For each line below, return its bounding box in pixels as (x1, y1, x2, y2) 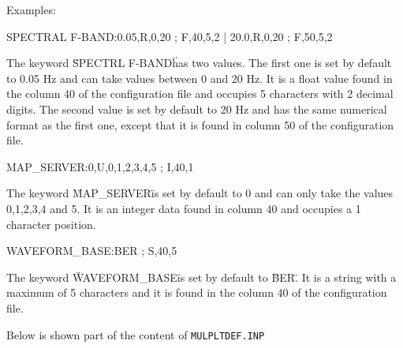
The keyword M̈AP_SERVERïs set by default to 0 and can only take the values (6, 185, 394, 201)
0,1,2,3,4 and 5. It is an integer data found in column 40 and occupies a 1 (6, 200, 361, 216)
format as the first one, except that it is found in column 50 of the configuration (6, 116, 394, 133)
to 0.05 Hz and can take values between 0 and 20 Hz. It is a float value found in (6, 69, 393, 86)
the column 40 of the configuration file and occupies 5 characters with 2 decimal (6, 85, 394, 102)
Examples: (6, 2, 56, 17)
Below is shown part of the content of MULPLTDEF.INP (6, 326, 265, 342)
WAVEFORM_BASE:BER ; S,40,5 (6, 242, 177, 259)
